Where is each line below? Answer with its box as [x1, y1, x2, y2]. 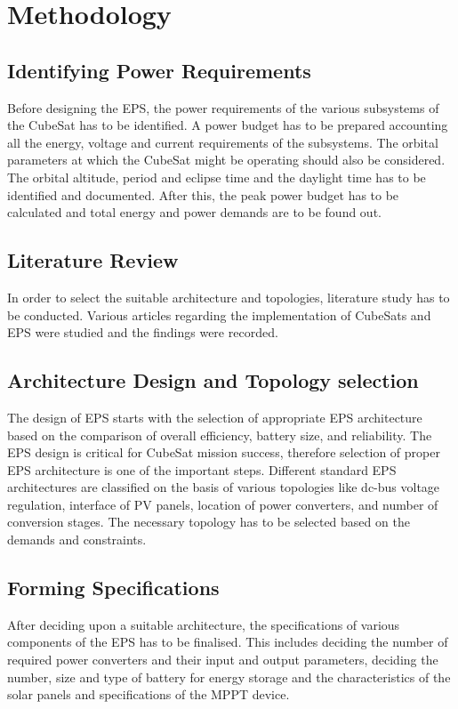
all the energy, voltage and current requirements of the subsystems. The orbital [7, 133, 438, 151]
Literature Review [7, 246, 179, 274]
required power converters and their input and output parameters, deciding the [7, 650, 438, 669]
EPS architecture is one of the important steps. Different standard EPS [7, 460, 397, 479]
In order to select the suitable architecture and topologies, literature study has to [7, 287, 450, 306]
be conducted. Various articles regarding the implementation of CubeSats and [7, 305, 431, 324]
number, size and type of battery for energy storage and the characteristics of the [7, 667, 451, 686]
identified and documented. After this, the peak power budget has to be [7, 185, 399, 204]
